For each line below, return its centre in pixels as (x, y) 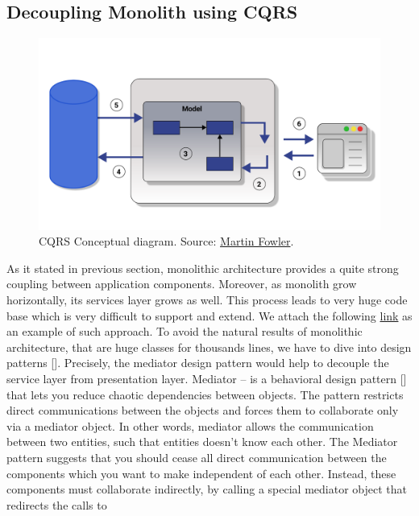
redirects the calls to (57, 504)
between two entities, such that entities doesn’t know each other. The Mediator (202, 442)
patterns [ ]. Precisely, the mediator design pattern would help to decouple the (198, 363)
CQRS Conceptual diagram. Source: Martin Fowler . (166, 241)
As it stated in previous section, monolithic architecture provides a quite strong (203, 268)
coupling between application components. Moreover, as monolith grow (182, 284)
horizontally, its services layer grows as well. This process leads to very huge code (207, 300)
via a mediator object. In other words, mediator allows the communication (190, 425)
